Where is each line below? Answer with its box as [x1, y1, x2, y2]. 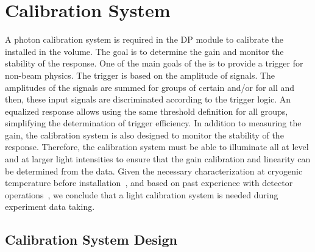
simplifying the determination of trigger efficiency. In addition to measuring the [5, 117, 302, 129]
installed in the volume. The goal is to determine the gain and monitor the [5, 45, 284, 57]
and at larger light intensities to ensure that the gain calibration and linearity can [5, 153, 311, 165]
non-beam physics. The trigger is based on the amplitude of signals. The [5, 68, 275, 81]
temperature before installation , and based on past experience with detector [5, 176, 293, 189]
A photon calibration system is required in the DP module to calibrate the [5, 33, 283, 46]
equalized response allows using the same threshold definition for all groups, [5, 104, 288, 117]
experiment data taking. [5, 200, 95, 213]
